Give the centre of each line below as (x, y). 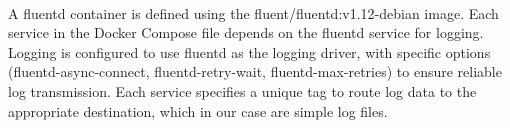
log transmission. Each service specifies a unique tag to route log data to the (242, 90)
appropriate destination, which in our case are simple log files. (198, 110)
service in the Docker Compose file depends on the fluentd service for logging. (246, 32)
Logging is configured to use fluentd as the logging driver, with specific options (249, 51)
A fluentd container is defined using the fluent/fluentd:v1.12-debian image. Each (253, 12)
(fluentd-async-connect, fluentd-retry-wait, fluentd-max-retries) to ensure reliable (255, 71)
